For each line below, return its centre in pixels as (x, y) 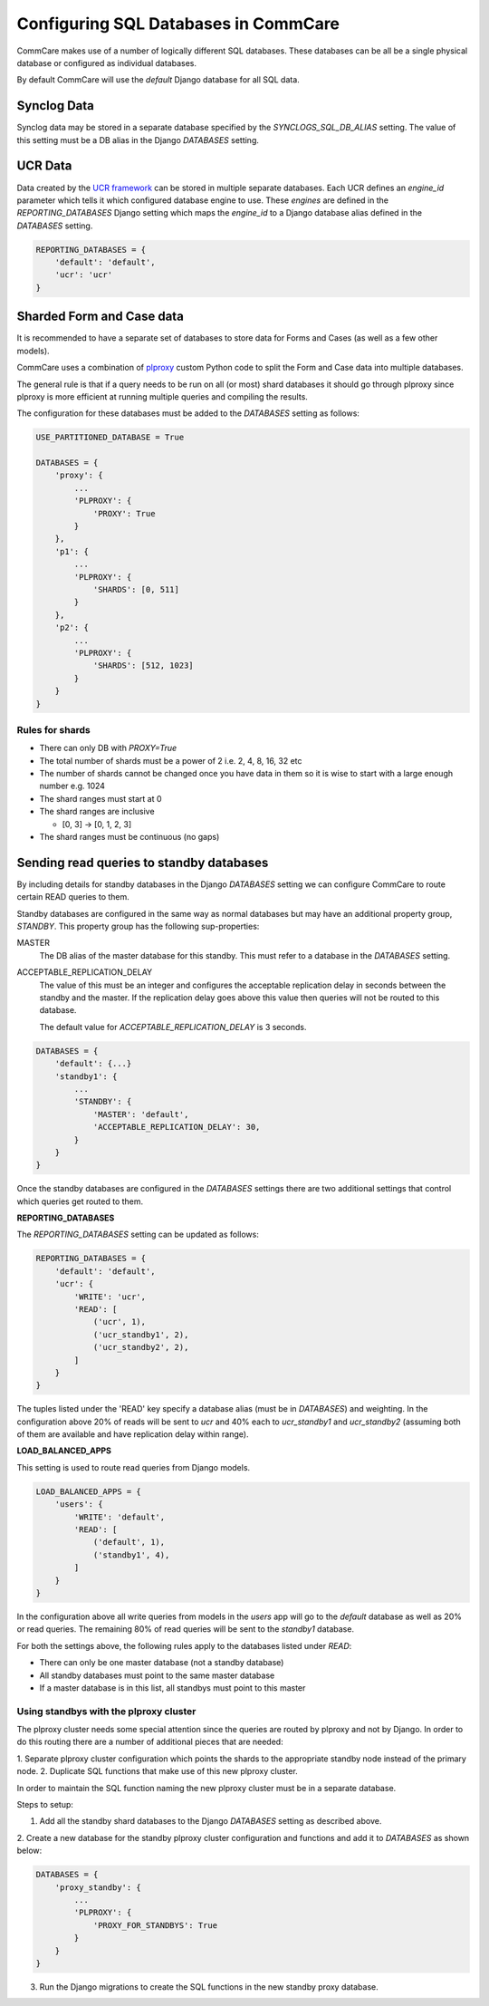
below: (29, 1851)
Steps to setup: (45, 1805)
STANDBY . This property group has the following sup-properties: (138, 926)
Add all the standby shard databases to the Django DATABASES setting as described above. (211, 1821)
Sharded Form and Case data (101, 317)
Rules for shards (53, 729)
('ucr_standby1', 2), (141, 1335)
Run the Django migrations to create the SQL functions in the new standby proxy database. (209, 1987)
